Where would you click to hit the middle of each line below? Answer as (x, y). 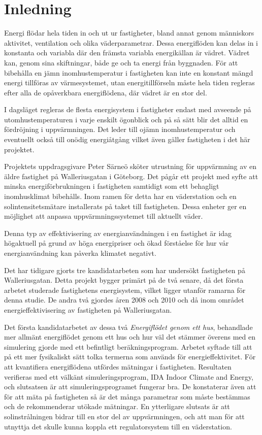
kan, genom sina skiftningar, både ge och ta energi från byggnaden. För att (121, 62)
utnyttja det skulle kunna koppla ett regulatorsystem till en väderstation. (118, 426)
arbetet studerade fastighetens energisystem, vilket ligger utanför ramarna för (125, 290)
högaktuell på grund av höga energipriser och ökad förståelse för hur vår (117, 243)
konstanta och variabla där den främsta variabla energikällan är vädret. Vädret (127, 53)
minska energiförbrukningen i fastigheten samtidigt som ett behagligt (112, 186)
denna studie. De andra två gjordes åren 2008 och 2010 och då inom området (124, 300)
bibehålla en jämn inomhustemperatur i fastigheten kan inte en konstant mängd (129, 72)
